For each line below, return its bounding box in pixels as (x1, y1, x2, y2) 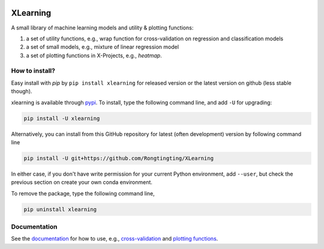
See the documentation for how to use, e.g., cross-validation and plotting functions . (11, 235, 218, 242)
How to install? (11, 67, 55, 75)
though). (11, 88, 32, 95)
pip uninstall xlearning (23, 206, 97, 213)
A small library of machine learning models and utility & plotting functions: (11, 24, 194, 31)
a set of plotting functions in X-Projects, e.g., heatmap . (26, 52, 162, 59)
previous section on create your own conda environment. (11, 179, 153, 186)
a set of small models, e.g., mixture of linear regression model (26, 43, 179, 51)
